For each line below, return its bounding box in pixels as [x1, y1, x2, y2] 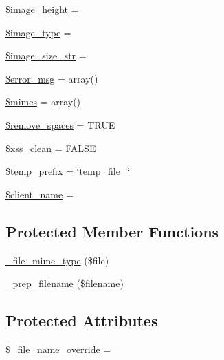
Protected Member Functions [5, 220, 219, 242]
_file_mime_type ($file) [5, 253, 109, 267]
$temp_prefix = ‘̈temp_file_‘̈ [5, 164, 131, 178]
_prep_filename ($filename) [5, 276, 124, 290]
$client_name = [5, 187, 74, 201]
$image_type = [5, 25, 71, 39]
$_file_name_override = [5, 341, 111, 356]
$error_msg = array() [5, 71, 98, 85]
